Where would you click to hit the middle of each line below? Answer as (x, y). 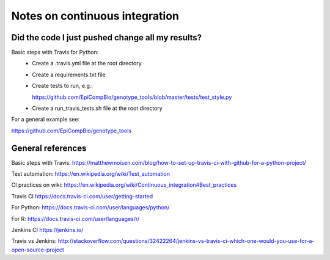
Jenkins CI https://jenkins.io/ (47, 230)
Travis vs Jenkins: (34, 241)
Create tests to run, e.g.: (63, 86)
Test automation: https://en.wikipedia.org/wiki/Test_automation (91, 174)
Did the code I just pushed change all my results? (107, 38)
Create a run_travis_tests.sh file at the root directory (97, 108)
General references (49, 148)
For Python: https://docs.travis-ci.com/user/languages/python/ (90, 208)
